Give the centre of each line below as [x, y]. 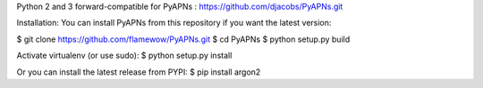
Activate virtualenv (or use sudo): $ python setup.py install [124, 56]
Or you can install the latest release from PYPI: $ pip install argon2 [139, 72]
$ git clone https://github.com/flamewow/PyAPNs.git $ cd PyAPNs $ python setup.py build [183, 39]
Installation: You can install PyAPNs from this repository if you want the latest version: [174, 23]
